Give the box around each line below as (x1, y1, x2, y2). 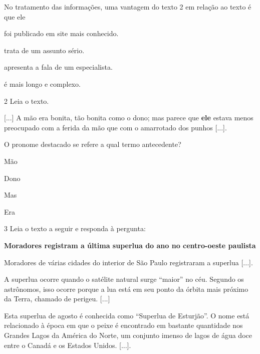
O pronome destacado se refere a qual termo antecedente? (4, 139, 181, 149)
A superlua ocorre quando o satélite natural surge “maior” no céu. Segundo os (4, 274, 244, 284)
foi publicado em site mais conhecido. (4, 28, 119, 39)
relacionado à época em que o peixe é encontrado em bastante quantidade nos (4, 320, 243, 330)
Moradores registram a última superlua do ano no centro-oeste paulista (4, 240, 256, 250)
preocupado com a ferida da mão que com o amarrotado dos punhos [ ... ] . (4, 122, 227, 132)
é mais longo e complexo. (4, 78, 81, 89)
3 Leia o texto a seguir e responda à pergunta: (4, 223, 146, 234)
